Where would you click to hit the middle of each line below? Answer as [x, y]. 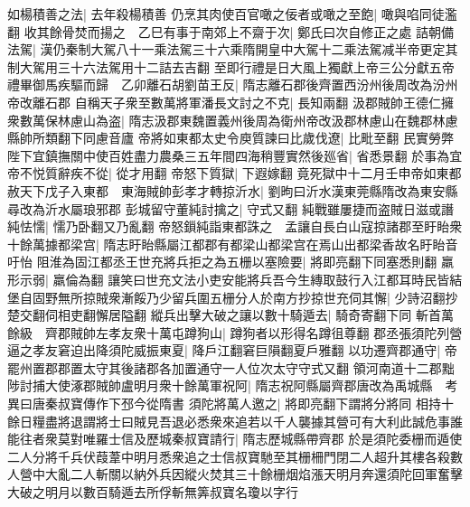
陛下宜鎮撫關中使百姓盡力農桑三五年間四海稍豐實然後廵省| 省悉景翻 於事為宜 [235, 155]
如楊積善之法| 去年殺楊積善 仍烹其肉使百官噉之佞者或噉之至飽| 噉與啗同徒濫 [232, 14]
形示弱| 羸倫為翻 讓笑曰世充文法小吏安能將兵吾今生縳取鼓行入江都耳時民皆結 [235, 279]
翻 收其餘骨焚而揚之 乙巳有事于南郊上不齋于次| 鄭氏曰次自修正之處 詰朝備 [230, 31]
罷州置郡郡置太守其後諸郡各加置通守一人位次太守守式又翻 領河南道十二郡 [225, 367]
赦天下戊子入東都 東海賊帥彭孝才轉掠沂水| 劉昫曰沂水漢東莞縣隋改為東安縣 [233, 190]
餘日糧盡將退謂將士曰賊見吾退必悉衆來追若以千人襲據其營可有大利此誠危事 [229, 421]
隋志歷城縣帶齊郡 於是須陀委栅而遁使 [352, 439]
